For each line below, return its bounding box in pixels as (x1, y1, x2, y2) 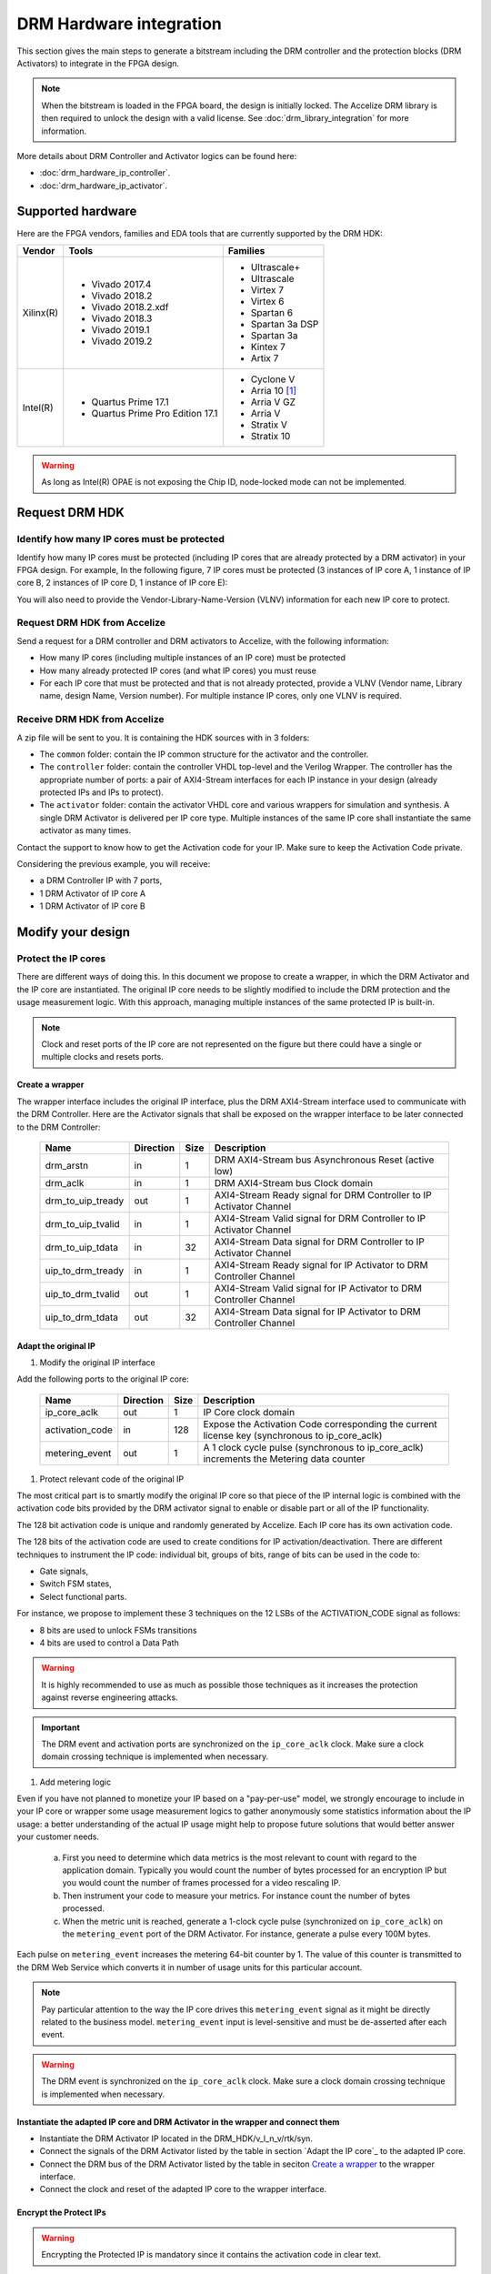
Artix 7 (250, 351, 279, 364)
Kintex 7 (250, 340, 286, 353)
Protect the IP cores (16, 952, 106, 964)
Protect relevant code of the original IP (39, 1474, 185, 1484)
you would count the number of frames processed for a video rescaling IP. (62, 1877, 341, 1888)
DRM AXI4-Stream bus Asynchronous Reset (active (214, 1153, 435, 1166)
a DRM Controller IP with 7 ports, (39, 875, 163, 886)
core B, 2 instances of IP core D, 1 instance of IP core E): (16, 578, 228, 589)
